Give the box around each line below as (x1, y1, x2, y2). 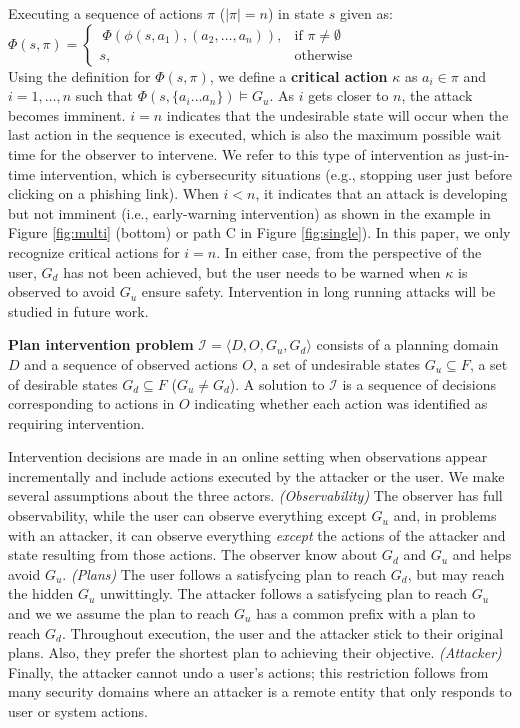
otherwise (294, 48, 353, 63)
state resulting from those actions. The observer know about (8, 544, 378, 565)
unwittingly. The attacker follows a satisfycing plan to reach (100, 583, 468, 604)
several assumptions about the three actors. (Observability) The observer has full (8, 485, 503, 506)
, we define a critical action (209, 65, 388, 86)
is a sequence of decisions (342, 373, 496, 394)
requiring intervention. (8, 412, 145, 433)
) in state (267, 3, 325, 23)
